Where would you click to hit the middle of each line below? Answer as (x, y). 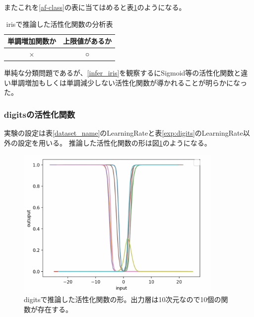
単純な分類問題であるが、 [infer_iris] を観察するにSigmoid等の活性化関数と (123, 73)
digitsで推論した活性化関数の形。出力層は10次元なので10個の (123, 299)
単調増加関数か (32, 41)
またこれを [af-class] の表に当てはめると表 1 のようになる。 (95, 7)
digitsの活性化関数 (40, 114)
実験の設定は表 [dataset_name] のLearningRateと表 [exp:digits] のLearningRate (124, 133)
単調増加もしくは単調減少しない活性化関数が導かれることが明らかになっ (129, 82)
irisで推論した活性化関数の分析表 (60, 24)
